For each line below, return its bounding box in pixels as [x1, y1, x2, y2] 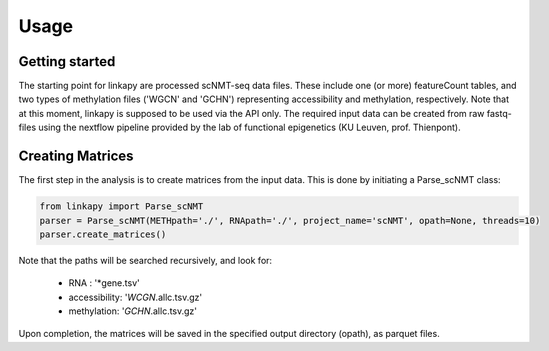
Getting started [18, 53, 116, 70]
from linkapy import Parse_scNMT [39, 201, 204, 212]
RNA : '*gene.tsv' [68, 277, 140, 289]
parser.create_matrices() [39, 228, 167, 240]
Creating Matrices [18, 148, 134, 165]
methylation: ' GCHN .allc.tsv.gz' [68, 305, 198, 317]
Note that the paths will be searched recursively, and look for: [18, 254, 273, 266]
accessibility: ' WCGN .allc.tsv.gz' [68, 291, 203, 303]
